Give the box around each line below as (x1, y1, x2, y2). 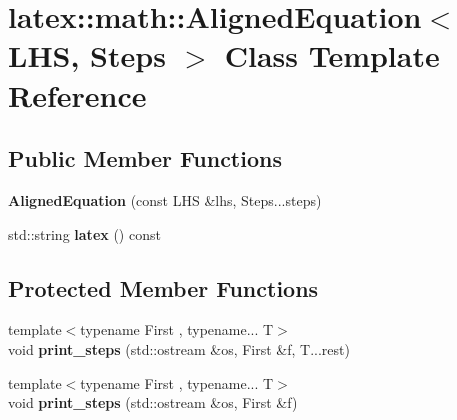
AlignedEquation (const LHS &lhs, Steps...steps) (8, 189, 322, 210)
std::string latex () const (8, 223, 161, 244)
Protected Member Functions (8, 272, 319, 303)
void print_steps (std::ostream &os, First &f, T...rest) (8, 338, 350, 359)
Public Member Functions (8, 143, 282, 174)
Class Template (224, 35, 440, 76)
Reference (8, 74, 147, 115)
